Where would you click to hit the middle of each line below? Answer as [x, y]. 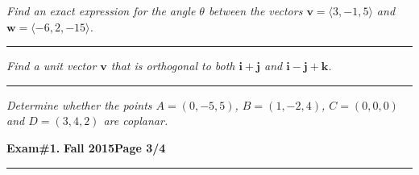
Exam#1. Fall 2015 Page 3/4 [86, 147]
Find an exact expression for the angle [101, 10]
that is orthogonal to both [173, 66]
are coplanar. [136, 121]
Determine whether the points [79, 104]
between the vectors [255, 10]
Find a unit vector [52, 66]
